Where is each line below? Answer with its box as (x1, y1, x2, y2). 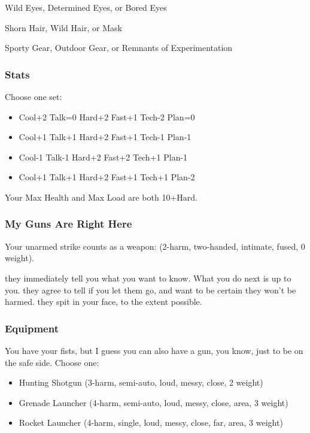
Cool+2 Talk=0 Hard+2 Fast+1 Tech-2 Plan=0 (19, 110, 195, 123)
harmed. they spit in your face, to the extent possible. (5, 295, 202, 308)
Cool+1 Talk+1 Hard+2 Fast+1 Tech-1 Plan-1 (19, 131, 192, 143)
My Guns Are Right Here (5, 216, 132, 231)
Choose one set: (5, 90, 62, 102)
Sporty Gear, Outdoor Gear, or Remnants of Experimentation (5, 41, 233, 54)
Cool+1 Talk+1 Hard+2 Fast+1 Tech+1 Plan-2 (19, 171, 195, 183)
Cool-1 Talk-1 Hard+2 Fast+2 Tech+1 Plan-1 (19, 150, 188, 163)
